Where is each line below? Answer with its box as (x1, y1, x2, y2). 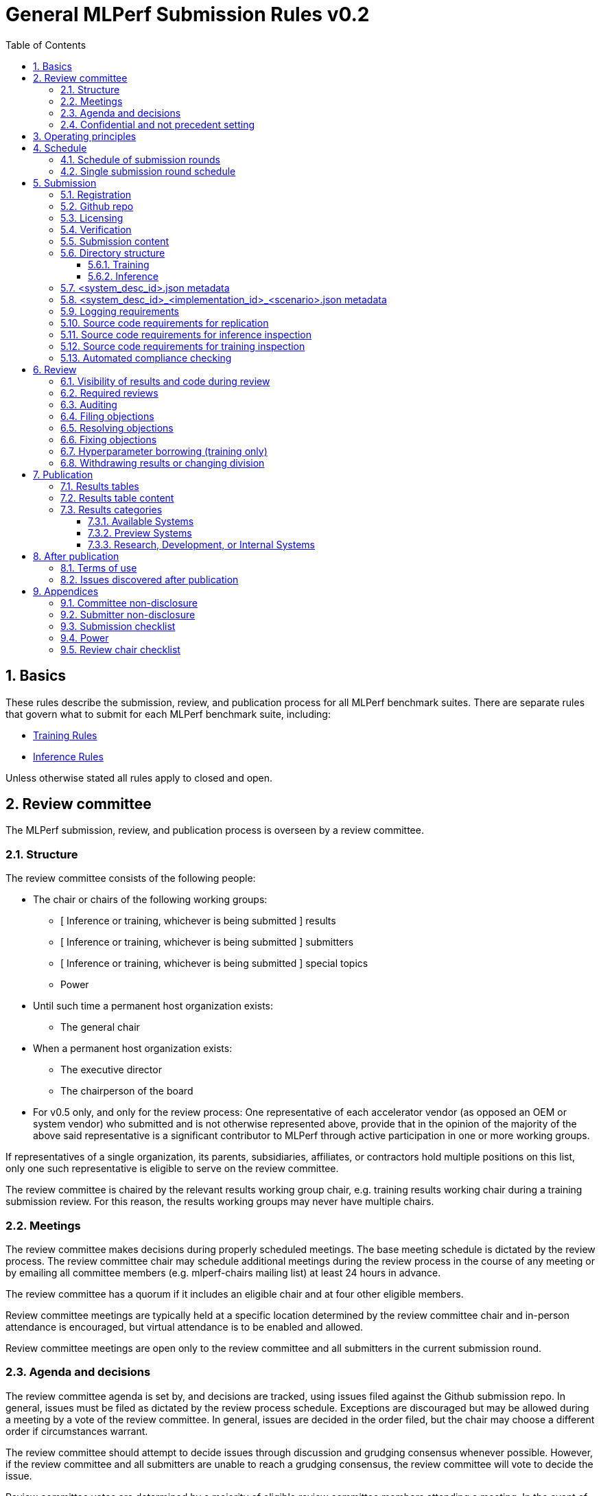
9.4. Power (60, 631, 109, 644)
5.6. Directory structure (60, 246, 165, 259)
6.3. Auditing (60, 398, 117, 410)
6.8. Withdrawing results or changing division (60, 456, 265, 469)
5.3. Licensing (60, 211, 123, 224)
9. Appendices (33, 585, 99, 597)
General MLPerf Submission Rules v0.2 (5, 3, 370, 26)
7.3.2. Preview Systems (88, 526, 192, 539)
